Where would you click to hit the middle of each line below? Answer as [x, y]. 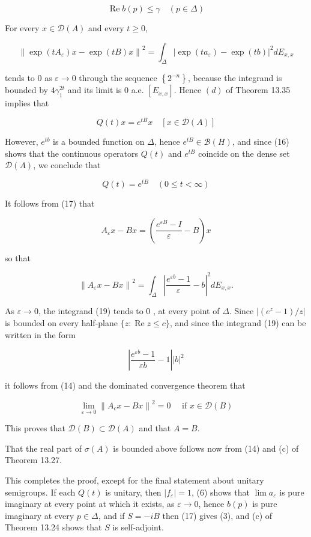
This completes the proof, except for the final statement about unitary [134, 480]
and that [155, 428]
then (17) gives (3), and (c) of [217, 515]
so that [18, 257]
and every [106, 28]
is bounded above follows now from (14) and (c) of [206, 448]
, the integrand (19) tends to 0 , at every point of [129, 311]
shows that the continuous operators [72, 153]
